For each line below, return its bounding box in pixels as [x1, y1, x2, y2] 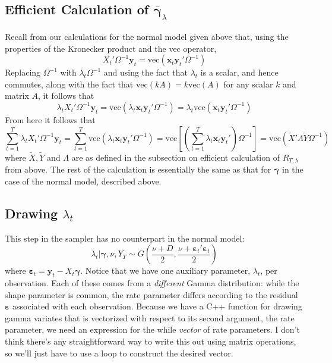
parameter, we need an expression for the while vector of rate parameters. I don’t [5, 323, 300, 336]
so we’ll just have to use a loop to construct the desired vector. [5, 346, 233, 359]
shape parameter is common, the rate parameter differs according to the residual [5, 288, 298, 301]
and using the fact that [103, 66, 188, 79]
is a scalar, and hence [200, 66, 279, 79]
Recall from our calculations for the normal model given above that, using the [5, 30, 289, 42]
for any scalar [223, 77, 273, 90]
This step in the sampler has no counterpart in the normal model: [5, 231, 245, 244]
